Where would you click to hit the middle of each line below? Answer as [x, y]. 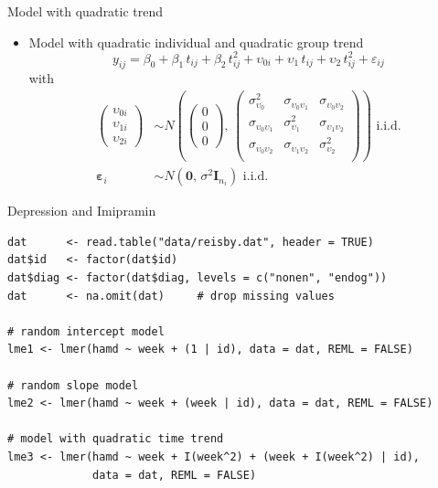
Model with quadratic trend [85, 11]
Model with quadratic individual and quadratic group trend [196, 42]
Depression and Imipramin [82, 211]
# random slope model [73, 385]
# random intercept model [86, 331]
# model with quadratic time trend [116, 439]
